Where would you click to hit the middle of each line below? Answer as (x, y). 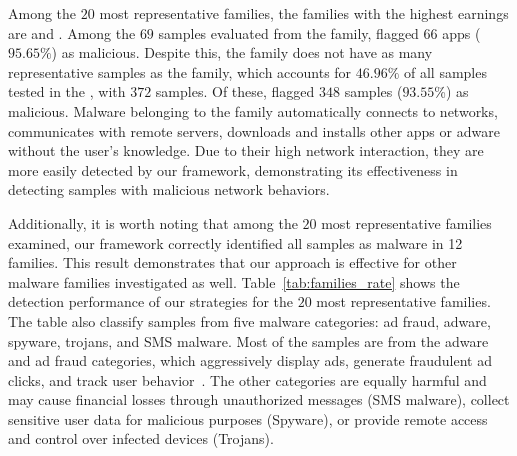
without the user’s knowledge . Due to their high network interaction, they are (246, 150)
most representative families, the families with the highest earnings (304, 13)
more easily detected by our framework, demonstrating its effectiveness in (233, 169)
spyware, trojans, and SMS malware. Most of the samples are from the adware (248, 340)
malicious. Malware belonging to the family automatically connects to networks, (253, 110)
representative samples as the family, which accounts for (180, 71)
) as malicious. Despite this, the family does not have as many (242, 52)
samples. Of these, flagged (235, 91)
